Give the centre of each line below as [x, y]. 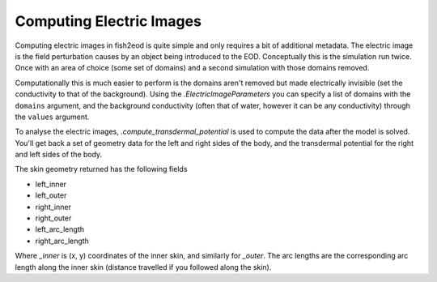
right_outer [53, 218]
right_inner [53, 207]
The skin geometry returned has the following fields [101, 169]
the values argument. [52, 117]
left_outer [51, 195]
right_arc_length [62, 241]
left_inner [51, 184]
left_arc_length [60, 229]
